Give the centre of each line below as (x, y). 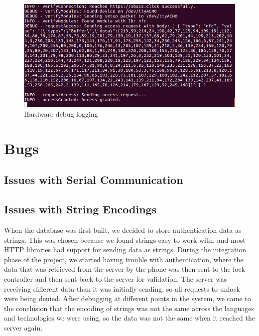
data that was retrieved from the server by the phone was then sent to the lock (125, 269)
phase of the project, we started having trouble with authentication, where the (124, 259)
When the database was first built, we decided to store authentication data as (123, 230)
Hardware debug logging (61, 114)
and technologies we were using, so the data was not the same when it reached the (129, 318)
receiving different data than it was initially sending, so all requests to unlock (122, 288)
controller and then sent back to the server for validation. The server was (116, 279)
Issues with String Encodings (80, 209)
